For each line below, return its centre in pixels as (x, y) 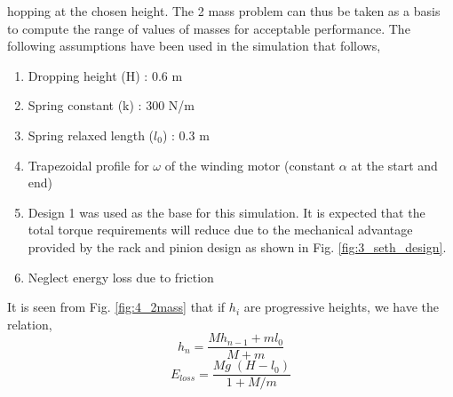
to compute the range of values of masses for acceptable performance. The (209, 28)
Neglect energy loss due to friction (121, 277)
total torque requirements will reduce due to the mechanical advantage (220, 230)
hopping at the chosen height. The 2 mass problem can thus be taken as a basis (224, 11)
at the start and (394, 165)
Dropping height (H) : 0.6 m (105, 75)
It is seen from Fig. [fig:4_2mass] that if (116, 307)
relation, (30, 324)
